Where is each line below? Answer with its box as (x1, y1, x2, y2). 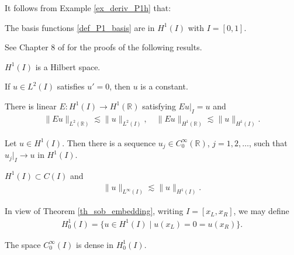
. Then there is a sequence (62, 136, 156, 149)
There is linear (5, 99, 57, 112)
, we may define (233, 205, 289, 217)
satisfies (57, 80, 85, 92)
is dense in (76, 238, 113, 250)
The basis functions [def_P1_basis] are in (5, 21, 155, 33)
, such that (248, 136, 288, 149)
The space (5, 238, 41, 250)
